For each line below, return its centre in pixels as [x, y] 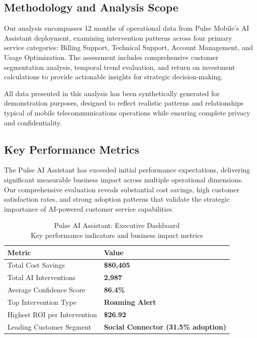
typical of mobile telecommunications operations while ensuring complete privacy [127, 112]
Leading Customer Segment [49, 326]
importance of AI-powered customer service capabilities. [89, 208]
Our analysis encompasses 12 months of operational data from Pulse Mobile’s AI [127, 28]
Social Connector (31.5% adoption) [165, 326]
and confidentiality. [33, 122]
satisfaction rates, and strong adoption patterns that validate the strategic [117, 199]
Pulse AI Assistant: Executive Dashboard [117, 225]
